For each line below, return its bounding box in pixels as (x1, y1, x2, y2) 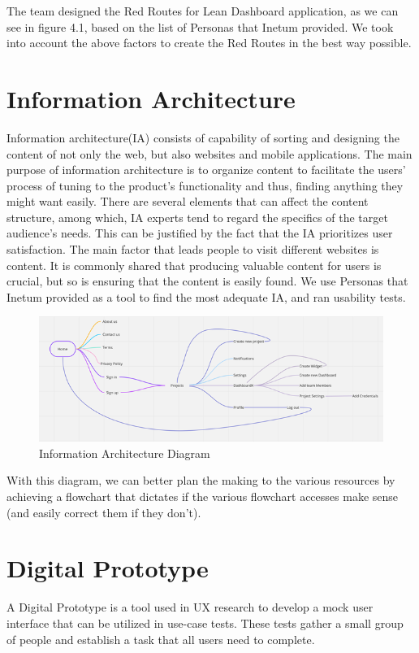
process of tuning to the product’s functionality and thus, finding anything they (6, 176, 404, 194)
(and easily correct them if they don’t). (6, 503, 201, 520)
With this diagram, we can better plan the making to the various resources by (6, 472, 395, 489)
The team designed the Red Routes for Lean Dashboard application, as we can (6, 2, 399, 19)
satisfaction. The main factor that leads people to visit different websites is (6, 241, 379, 258)
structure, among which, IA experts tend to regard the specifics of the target (6, 208, 388, 225)
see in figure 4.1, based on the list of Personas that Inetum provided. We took (6, 18, 394, 35)
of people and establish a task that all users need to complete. (6, 630, 315, 647)
